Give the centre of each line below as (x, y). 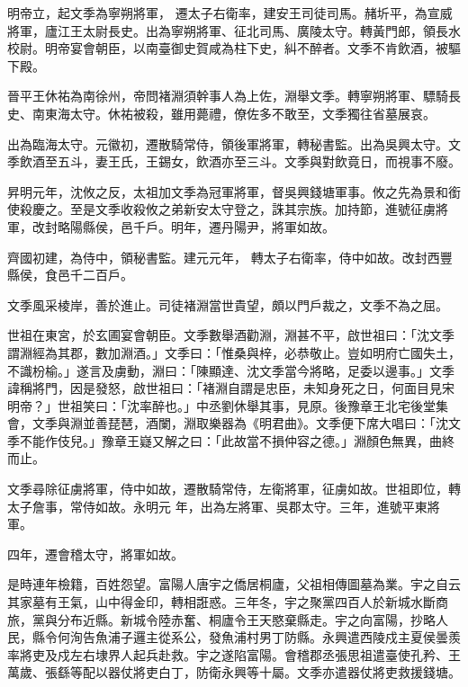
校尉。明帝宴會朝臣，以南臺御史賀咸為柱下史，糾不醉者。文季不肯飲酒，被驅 (234, 48)
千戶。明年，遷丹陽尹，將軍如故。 (234, 226)
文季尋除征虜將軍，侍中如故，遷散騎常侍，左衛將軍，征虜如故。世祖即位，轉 (234, 489)
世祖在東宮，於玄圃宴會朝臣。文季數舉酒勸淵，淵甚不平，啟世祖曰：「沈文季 (231, 335)
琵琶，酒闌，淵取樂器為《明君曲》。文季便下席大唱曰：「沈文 (284, 423)
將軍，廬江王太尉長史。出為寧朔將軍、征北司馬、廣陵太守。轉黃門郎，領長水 (234, 30)
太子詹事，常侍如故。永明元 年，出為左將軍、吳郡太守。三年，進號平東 (217, 506)
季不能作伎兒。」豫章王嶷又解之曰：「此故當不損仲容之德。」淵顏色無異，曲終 (231, 440)
